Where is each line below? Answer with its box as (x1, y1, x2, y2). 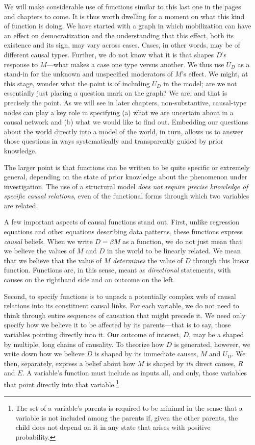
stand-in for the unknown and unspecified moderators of (4, 69, 173, 79)
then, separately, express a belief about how (4, 358, 135, 368)
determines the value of (113, 255, 183, 265)
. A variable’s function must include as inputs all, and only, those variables (22, 368, 247, 378)
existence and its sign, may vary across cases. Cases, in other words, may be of (4, 40, 240, 50)
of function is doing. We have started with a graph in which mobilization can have (4, 21, 251, 31)
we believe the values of (4, 246, 75, 256)
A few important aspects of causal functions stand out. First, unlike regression (4, 217, 240, 227)
